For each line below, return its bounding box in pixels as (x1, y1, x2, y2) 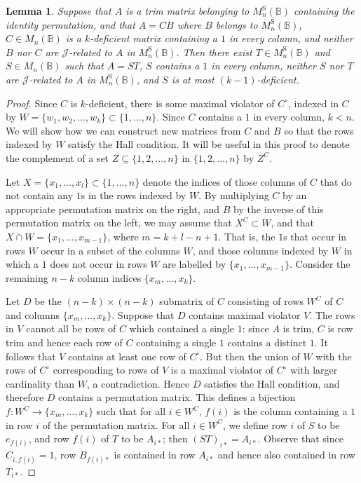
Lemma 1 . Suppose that (6, 4, 111, 18)
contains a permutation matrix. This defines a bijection (58, 390, 296, 404)
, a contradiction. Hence (86, 376, 190, 390)
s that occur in (283, 229, 347, 243)
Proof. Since (6, 95, 57, 110)
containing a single (136, 335, 217, 350)
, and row (28, 431, 69, 446)
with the (315, 348, 352, 363)
